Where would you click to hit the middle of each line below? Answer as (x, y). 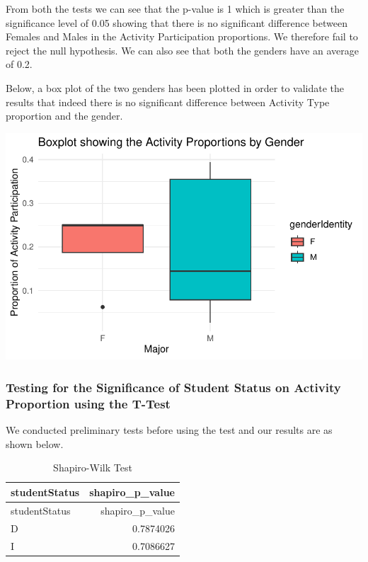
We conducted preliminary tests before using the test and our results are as (169, 430)
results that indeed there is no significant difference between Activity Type (168, 102)
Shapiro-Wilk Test (93, 468)
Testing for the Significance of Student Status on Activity (173, 387)
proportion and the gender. (64, 116)
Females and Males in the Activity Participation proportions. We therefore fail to (182, 36)
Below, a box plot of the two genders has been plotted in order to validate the (175, 87)
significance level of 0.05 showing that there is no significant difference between (177, 22)
